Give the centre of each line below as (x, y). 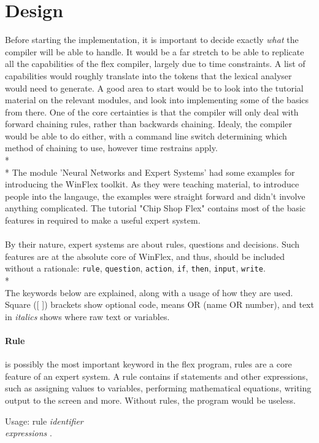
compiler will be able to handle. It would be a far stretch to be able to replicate (155, 51)
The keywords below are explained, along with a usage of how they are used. (149, 292)
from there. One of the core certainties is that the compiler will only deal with (152, 112)
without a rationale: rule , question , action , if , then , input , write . (135, 268)
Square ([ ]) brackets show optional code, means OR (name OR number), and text (159, 304)
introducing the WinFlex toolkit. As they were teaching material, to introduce (152, 184)
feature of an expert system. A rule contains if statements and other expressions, (156, 376)
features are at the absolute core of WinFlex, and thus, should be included (145, 256)
